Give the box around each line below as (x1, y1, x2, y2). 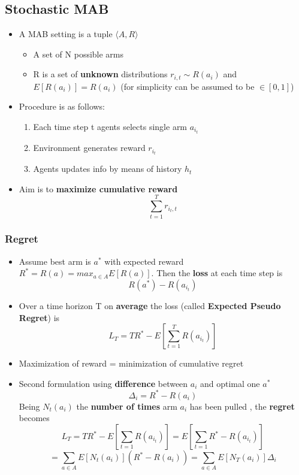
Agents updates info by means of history (33, 162, 182, 175)
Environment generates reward (33, 141, 146, 154)
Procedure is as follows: (19, 100, 105, 113)
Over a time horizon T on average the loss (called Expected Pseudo (19, 299, 281, 311)
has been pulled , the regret (189, 400, 295, 412)
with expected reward (104, 255, 184, 267)
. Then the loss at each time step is (151, 267, 283, 279)
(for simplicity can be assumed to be (120, 80, 255, 92)
